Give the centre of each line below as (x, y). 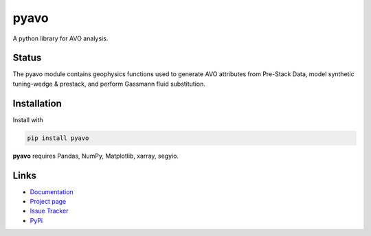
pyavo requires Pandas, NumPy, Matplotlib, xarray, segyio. (95, 156)
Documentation (52, 191)
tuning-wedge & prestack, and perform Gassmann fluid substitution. (109, 84)
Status (27, 58)
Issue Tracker (49, 211)
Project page (48, 202)
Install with (28, 119)
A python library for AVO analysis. (60, 38)
